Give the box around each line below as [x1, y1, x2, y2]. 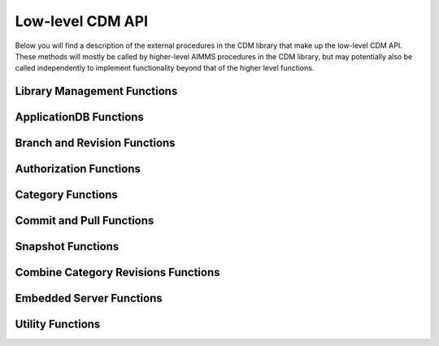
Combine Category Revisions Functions [15, 266, 220, 279]
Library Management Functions [15, 84, 178, 98]
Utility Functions [15, 318, 101, 331]
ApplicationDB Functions [15, 110, 144, 124]
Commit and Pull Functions [15, 214, 154, 227]
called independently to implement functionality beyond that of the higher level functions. [15, 63, 315, 73]
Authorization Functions [15, 162, 141, 176]
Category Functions [15, 188, 118, 202]
